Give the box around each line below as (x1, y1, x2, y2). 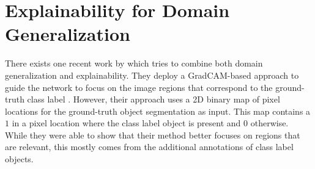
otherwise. (250, 117, 289, 129)
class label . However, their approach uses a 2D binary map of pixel (27, 93, 280, 106)
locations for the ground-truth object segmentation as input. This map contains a (5, 104, 311, 117)
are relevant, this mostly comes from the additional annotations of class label (5, 140, 294, 153)
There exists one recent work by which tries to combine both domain (5, 57, 263, 70)
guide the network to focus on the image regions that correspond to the (5, 81, 273, 93)
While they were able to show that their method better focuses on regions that (5, 128, 300, 141)
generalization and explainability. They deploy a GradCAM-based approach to (5, 68, 299, 81)
